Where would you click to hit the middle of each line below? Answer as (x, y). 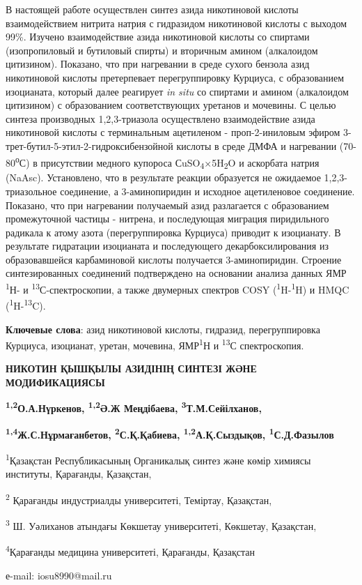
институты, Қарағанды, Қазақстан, (79, 474)
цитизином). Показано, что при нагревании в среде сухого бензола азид (158, 64)
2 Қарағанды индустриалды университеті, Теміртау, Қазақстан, (139, 499)
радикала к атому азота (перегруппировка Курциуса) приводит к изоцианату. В (173, 232)
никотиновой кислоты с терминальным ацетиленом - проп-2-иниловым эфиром (173, 132)
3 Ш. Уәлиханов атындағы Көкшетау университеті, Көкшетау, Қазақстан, (161, 525)
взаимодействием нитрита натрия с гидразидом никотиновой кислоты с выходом (176, 23)
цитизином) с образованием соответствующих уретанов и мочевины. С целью (171, 105)
